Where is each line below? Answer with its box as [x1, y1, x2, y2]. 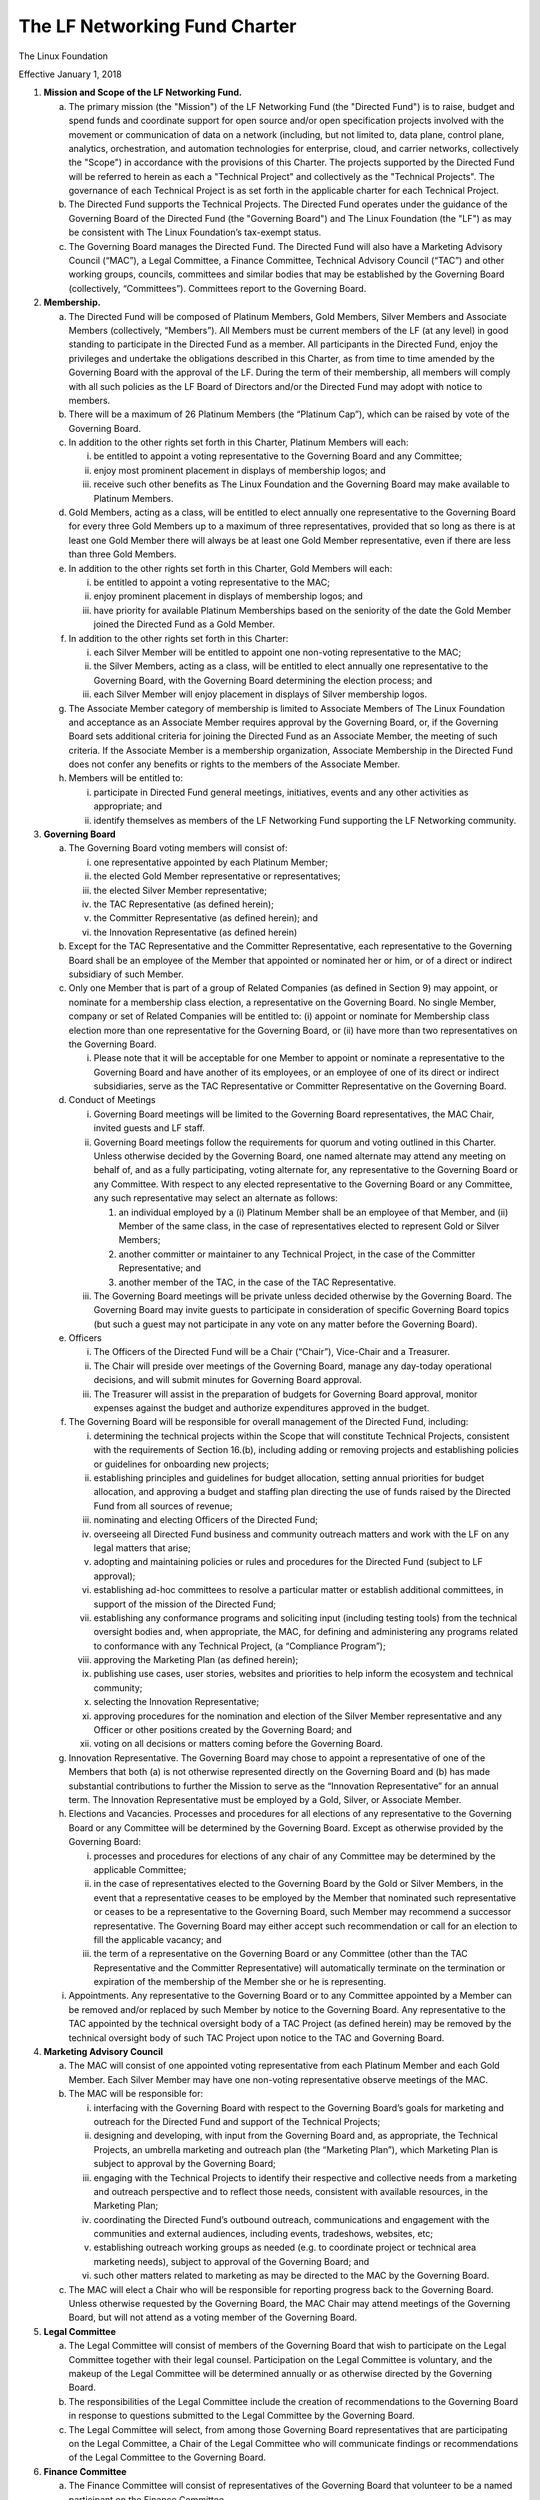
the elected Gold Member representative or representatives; [93, 870, 341, 882]
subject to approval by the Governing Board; [93, 2158, 276, 2170]
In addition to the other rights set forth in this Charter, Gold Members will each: [68, 562, 393, 574]
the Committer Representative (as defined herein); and [93, 912, 319, 924]
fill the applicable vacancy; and [93, 1933, 222, 1945]
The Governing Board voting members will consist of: [68, 842, 289, 854]
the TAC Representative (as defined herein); [93, 898, 275, 910]
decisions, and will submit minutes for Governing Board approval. [93, 1374, 362, 1386]
